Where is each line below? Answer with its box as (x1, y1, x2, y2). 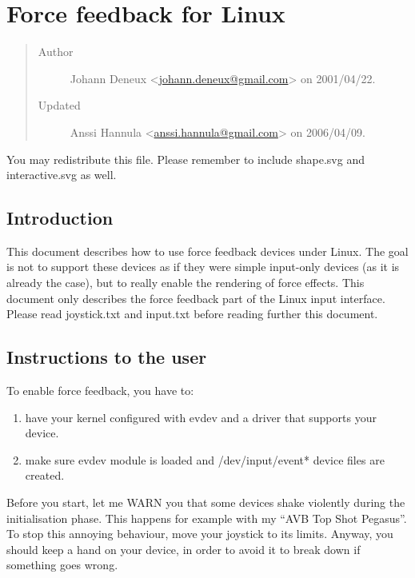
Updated (38, 97, 81, 114)
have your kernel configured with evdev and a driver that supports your (25, 409, 377, 425)
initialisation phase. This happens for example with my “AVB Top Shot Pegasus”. (6, 509, 407, 526)
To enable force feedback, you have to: (6, 382, 194, 399)
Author (38, 43, 74, 60)
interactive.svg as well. (6, 166, 117, 183)
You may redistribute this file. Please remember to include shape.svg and (6, 150, 365, 167)
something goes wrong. (6, 556, 118, 573)
